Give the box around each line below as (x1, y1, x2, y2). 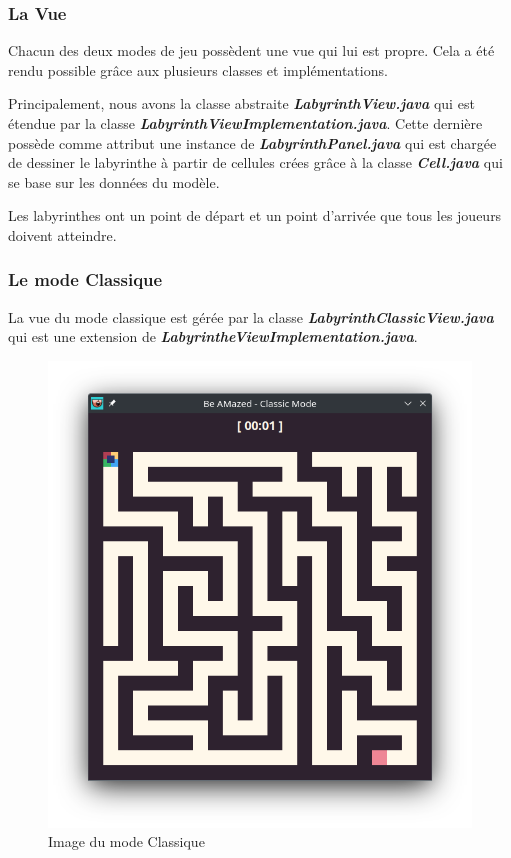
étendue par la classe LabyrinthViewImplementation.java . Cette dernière (8, 113, 483, 133)
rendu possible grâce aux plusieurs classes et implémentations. (8, 59, 388, 80)
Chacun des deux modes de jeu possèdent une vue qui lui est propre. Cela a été (8, 40, 495, 61)
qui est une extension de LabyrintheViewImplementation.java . (8, 326, 418, 347)
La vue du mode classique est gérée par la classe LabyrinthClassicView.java (8, 306, 494, 327)
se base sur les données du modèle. (8, 171, 220, 192)
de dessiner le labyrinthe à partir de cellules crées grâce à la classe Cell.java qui (8, 152, 503, 173)
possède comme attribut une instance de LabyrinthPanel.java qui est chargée (8, 132, 497, 153)
